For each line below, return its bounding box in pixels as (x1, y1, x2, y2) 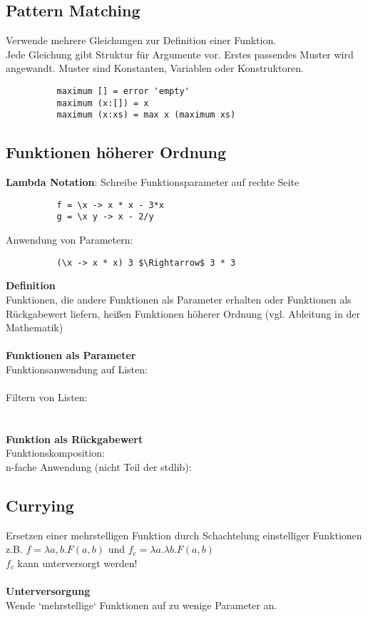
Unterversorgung (6, 584, 91, 598)
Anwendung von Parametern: (6, 232, 133, 247)
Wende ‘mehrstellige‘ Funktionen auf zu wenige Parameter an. (6, 597, 277, 612)
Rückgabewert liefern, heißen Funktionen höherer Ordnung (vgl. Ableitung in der (6, 306, 360, 321)
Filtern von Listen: (6, 390, 88, 405)
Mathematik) (6, 320, 63, 335)
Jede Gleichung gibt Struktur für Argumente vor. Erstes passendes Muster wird (6, 46, 354, 61)
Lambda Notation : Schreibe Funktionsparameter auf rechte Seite (6, 175, 300, 190)
